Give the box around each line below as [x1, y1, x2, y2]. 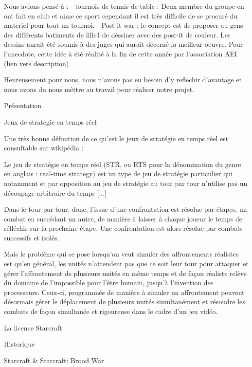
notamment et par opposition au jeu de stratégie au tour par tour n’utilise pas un [4, 178, 248, 188]
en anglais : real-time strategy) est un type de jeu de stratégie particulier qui [4, 168, 233, 179]
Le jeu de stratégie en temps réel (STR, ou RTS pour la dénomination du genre [4, 159, 241, 169]
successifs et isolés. [4, 232, 59, 242]
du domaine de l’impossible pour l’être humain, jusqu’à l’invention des [4, 277, 214, 288]
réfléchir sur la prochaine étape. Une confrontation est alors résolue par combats [4, 223, 243, 233]
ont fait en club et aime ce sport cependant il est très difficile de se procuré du [4, 10, 238, 20]
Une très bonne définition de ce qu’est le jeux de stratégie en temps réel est [4, 133, 229, 143]
